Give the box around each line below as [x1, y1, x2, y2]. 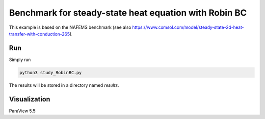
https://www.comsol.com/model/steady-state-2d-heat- [132, 24, 244, 30]
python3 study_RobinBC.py [19, 70, 82, 75]
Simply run [9, 57, 31, 62]
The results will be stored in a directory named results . [9, 82, 119, 88]
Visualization [9, 95, 51, 103]
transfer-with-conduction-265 [9, 31, 70, 37]
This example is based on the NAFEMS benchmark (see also [9, 24, 132, 30]
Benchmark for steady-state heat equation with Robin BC [9, 7, 247, 18]
